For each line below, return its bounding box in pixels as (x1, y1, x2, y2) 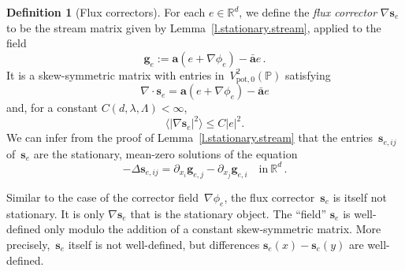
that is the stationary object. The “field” (130, 205, 327, 221)
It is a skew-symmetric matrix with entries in (6, 66, 225, 83)
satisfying (285, 66, 331, 83)
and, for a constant (6, 99, 98, 116)
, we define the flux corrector (239, 4, 377, 20)
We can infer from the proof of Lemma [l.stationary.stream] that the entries (6, 129, 373, 146)
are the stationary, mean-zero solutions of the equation (33, 145, 298, 161)
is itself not (333, 188, 387, 205)
